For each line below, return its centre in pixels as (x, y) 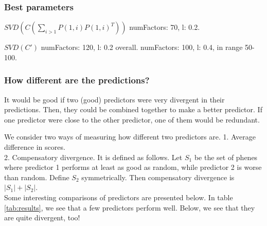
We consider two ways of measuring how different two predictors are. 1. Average (130, 137)
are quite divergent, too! (42, 218)
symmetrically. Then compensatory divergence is (158, 177)
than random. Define (37, 177)
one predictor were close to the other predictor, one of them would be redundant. (132, 119)
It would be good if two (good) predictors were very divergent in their (114, 99)
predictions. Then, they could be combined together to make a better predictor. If (133, 109)
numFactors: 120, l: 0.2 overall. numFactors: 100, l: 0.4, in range (142, 47)
